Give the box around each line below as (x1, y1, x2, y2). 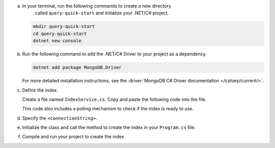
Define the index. (22, 87, 58, 93)
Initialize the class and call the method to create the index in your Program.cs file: (22, 125, 196, 131)
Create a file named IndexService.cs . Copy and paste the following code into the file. (22, 96, 207, 102)
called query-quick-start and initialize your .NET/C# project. (35, 10, 169, 16)
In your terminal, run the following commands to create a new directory (22, 3, 172, 9)
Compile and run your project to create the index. (22, 134, 126, 140)
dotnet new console (33, 38, 81, 44)
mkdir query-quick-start (33, 23, 95, 29)
